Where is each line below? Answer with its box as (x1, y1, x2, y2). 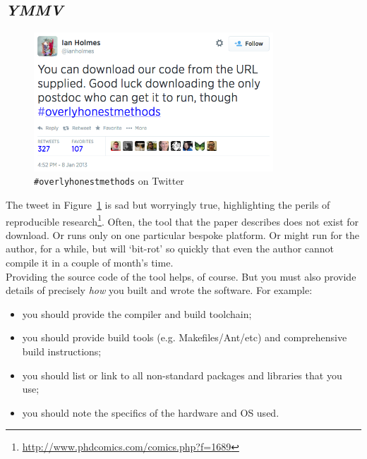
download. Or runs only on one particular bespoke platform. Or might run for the (6, 227, 360, 242)
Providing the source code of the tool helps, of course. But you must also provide (6, 269, 356, 283)
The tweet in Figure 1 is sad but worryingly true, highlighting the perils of (6, 197, 330, 212)
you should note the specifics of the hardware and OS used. (22, 405, 279, 420)
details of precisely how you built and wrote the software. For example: (6, 283, 313, 298)
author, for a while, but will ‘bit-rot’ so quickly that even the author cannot (6, 241, 335, 256)
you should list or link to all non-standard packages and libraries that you (22, 367, 342, 382)
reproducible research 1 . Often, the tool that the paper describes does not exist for (6, 212, 359, 228)
